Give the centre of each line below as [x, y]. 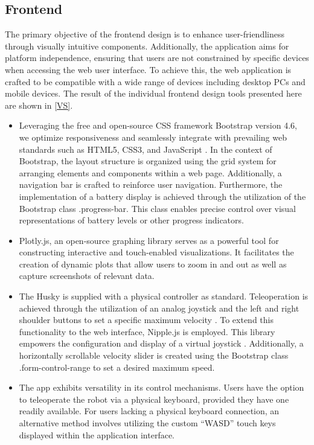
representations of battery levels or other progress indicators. [131, 220]
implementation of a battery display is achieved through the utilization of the [162, 196]
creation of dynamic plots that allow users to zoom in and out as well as [153, 264]
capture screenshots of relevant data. [87, 276]
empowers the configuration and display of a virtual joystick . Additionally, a [161, 343]
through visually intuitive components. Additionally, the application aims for [147, 46]
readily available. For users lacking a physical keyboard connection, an [149, 411]
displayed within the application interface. [97, 434]
